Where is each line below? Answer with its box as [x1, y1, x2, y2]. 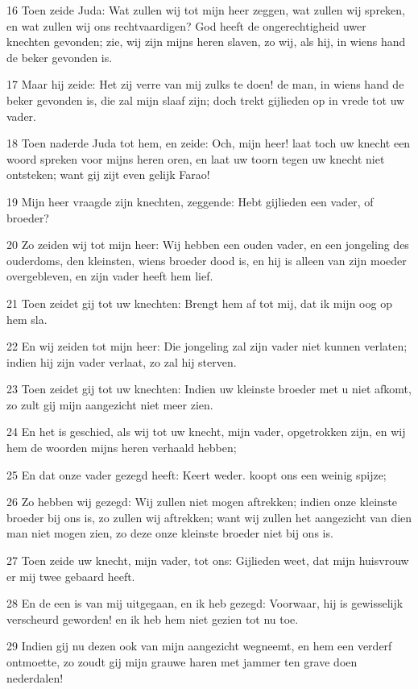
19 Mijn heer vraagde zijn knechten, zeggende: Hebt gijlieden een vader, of [6, 193, 374, 210]
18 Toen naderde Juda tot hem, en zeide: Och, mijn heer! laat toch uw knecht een [6, 135, 411, 151]
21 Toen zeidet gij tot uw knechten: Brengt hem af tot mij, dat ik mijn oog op [6, 294, 392, 311]
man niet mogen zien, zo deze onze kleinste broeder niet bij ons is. [6, 525, 333, 542]
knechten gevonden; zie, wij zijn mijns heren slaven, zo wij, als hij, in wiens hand [6, 33, 406, 50]
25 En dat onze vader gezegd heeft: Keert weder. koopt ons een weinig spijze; [6, 466, 387, 483]
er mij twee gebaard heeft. [6, 567, 135, 584]
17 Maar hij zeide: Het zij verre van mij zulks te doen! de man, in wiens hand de [6, 76, 404, 93]
